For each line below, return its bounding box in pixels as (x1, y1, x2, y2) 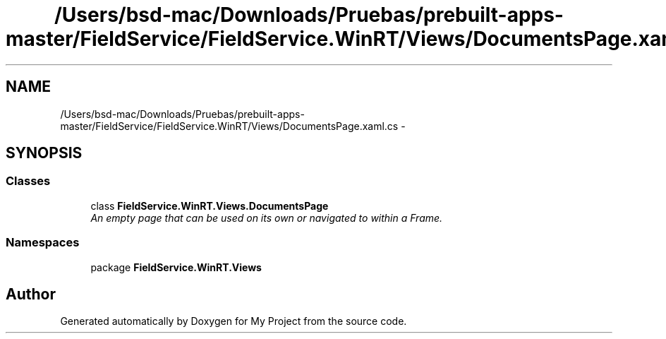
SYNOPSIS (6, 144, 83, 162)
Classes (6, 174, 51, 189)
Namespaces (6, 235, 80, 250)
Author (6, 285, 56, 303)
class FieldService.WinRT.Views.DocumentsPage (90, 199, 329, 212)
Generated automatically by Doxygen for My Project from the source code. (60, 315, 407, 328)
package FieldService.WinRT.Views (90, 261, 262, 273)
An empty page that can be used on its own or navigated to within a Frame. (90, 211, 443, 224)
